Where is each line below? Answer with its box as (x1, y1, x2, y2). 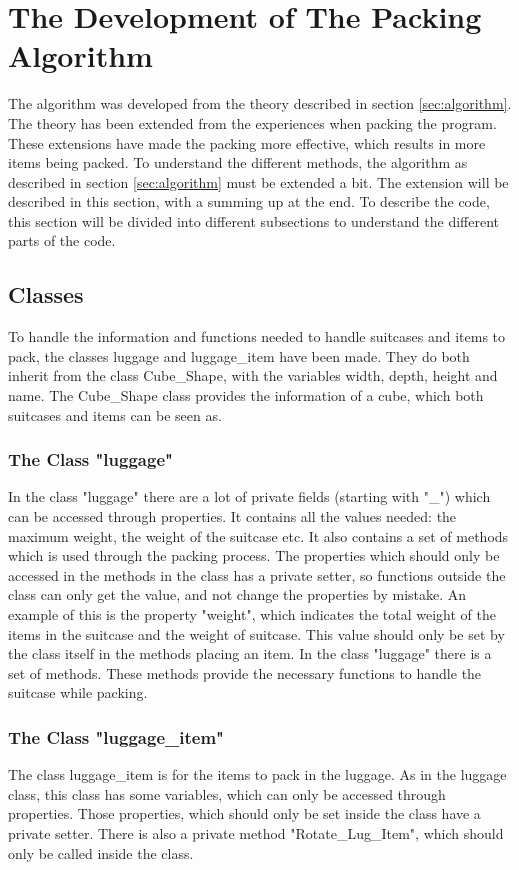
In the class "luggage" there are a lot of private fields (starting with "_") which (8, 486, 491, 507)
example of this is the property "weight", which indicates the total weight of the (8, 604, 496, 625)
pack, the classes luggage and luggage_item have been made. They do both (8, 345, 470, 366)
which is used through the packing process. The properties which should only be (8, 545, 500, 566)
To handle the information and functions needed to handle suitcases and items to (8, 326, 506, 347)
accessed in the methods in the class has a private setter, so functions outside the (8, 564, 506, 585)
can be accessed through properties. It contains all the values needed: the (8, 506, 457, 527)
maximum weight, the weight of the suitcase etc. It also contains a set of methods (8, 525, 509, 546)
